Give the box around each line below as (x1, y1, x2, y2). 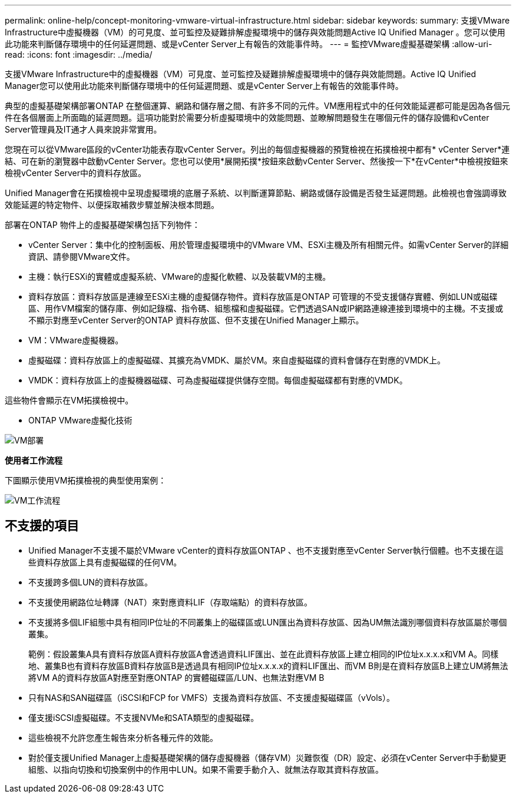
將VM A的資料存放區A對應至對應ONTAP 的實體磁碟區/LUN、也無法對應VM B (28, 672, 325, 683)
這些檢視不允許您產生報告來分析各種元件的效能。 (28, 732, 218, 743)
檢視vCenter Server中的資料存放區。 (5, 168, 147, 178)
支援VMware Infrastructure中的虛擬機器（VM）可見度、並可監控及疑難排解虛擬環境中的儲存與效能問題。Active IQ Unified (5, 69, 477, 79)
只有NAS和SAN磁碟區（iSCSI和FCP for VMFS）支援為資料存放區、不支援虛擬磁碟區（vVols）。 (28, 692, 395, 703)
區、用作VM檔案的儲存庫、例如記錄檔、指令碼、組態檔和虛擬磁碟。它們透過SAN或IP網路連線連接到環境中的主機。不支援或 (28, 303, 504, 313)
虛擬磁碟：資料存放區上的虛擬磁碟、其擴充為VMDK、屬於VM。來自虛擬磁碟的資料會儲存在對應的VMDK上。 (28, 355, 445, 365)
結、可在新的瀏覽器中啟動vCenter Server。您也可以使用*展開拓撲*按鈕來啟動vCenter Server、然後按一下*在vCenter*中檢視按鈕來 (5, 156, 508, 166)
